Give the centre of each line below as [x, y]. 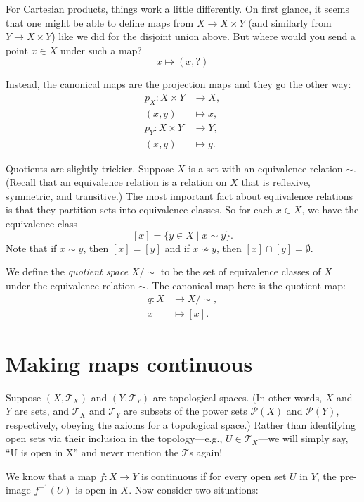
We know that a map [51, 476]
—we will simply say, [303, 438]
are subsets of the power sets [186, 411]
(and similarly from [290, 22]
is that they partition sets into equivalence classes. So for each [139, 209]
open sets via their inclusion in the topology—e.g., [114, 438]
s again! [206, 452]
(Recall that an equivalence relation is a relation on [116, 182]
